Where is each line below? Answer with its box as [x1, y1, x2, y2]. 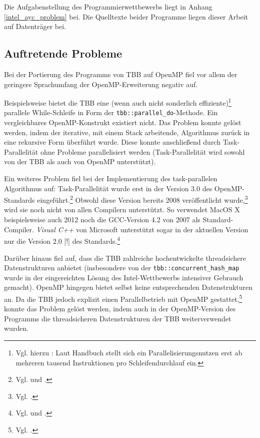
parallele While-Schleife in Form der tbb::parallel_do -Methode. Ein [4, 107, 218, 118]
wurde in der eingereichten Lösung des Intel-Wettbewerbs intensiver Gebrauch [4, 272, 243, 282]
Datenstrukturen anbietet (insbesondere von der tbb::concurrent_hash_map [4, 262, 239, 273]
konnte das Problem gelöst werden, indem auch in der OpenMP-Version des [4, 303, 236, 314]
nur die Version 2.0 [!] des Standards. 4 [4, 234, 120, 246]
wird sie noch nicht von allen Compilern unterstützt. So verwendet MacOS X [4, 204, 240, 215]
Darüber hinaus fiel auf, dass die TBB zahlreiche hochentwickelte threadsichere [4, 252, 246, 263]
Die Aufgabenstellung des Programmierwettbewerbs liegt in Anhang [4, 2, 212, 12]
